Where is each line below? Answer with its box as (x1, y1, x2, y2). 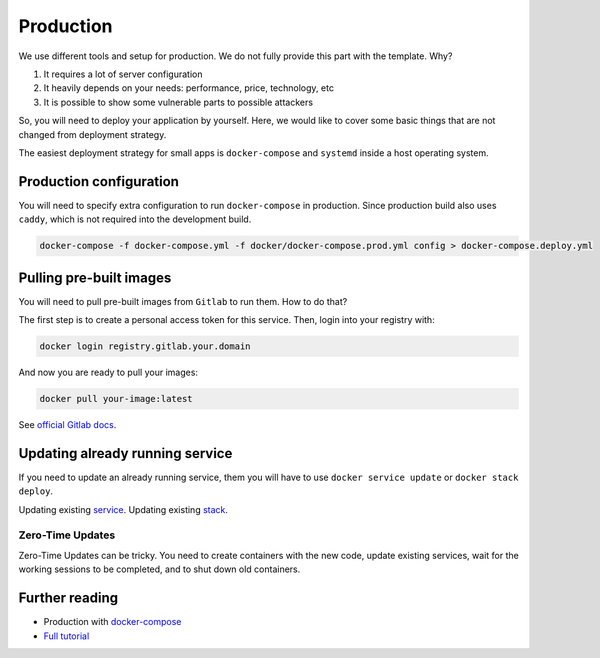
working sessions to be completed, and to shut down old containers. (18, 563, 301, 575)
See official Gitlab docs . (18, 419, 117, 430)
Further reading (18, 590, 119, 607)
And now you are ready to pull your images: (18, 366, 199, 379)
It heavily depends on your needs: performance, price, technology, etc (43, 82, 335, 94)
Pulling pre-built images (18, 269, 172, 286)
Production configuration (18, 173, 180, 190)
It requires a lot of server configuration (43, 68, 203, 80)
